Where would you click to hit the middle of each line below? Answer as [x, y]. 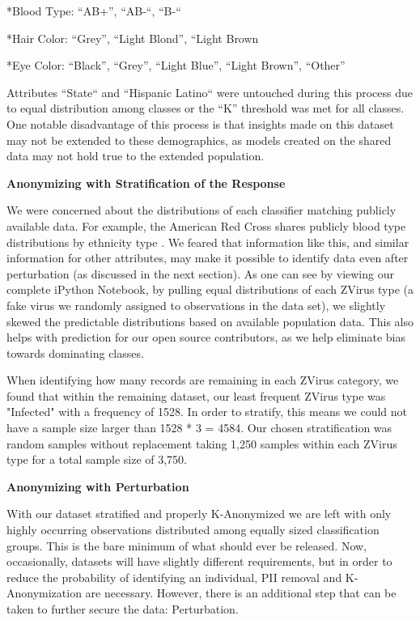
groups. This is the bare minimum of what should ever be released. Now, [187, 545]
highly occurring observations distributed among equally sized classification [193, 530]
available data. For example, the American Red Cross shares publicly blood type [206, 225]
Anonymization [44, 593]
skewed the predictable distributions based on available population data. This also [210, 321]
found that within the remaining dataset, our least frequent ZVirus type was [196, 395]
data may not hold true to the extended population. [136, 156]
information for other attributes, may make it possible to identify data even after [208, 258]
